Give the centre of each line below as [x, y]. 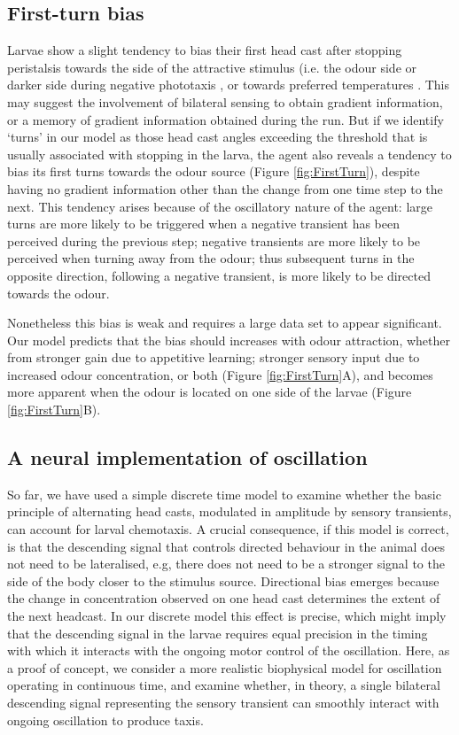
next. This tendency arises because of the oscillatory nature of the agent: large [220, 206]
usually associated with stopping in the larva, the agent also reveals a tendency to [229, 154]
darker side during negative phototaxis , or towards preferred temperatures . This [228, 85]
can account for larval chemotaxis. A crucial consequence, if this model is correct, [228, 529]
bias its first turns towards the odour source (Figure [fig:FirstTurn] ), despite [214, 171]
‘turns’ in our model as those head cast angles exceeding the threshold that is [218, 137]
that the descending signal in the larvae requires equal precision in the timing [218, 633]
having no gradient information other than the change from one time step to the [225, 188]
